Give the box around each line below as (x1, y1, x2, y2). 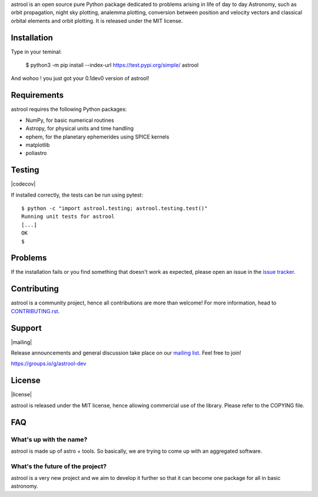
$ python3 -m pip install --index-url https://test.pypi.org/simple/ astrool (25, 62, 199, 69)
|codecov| (11, 180, 36, 188)
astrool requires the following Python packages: (11, 106, 127, 113)
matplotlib (25, 141, 50, 148)
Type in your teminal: (11, 48, 62, 55)
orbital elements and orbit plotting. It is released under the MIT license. (11, 17, 183, 24)
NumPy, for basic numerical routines (25, 117, 114, 124)
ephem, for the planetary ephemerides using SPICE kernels (25, 133, 170, 140)
